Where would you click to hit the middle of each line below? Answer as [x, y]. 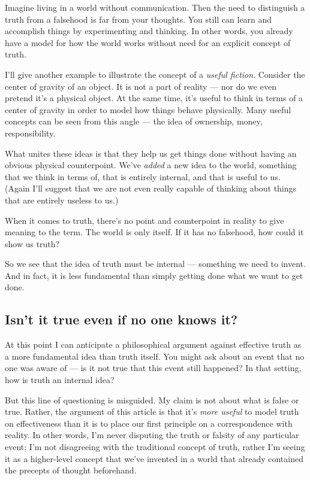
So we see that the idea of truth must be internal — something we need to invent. [155, 264]
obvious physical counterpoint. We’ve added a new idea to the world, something [151, 165]
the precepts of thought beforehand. [71, 470]
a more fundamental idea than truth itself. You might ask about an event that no [155, 356]
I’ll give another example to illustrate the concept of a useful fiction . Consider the [155, 74]
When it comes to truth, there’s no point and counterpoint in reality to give [145, 220]
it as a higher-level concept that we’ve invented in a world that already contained [154, 458]
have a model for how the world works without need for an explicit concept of [148, 42]
